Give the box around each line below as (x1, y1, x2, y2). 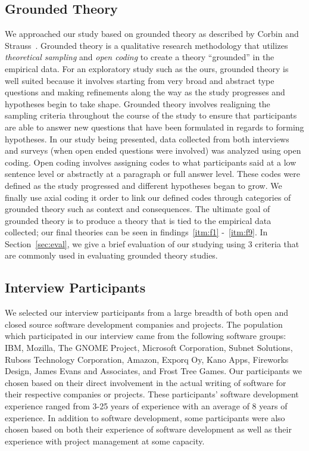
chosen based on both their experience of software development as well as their (5, 423, 292, 436)
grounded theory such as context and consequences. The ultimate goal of (5, 203, 270, 215)
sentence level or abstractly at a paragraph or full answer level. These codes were (5, 167, 301, 180)
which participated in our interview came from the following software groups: (5, 329, 286, 342)
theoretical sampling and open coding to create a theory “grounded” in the (5, 51, 274, 63)
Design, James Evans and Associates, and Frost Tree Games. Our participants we (5, 365, 302, 377)
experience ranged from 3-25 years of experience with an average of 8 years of (5, 400, 288, 412)
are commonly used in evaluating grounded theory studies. (5, 249, 218, 262)
